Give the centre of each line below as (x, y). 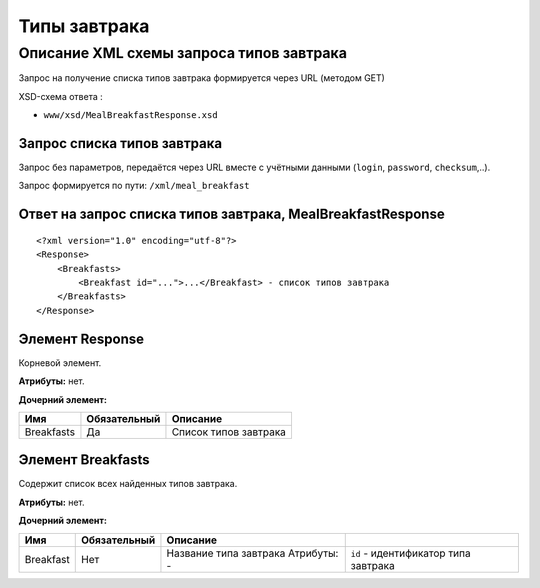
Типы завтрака (84, 26)
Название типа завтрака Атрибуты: (252, 553)
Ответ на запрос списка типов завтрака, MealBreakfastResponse (231, 214)
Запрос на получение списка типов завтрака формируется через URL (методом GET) (201, 78)
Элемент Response (81, 338)
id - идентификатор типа (410, 553)
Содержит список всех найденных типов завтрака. (128, 484)
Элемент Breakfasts (84, 460)
